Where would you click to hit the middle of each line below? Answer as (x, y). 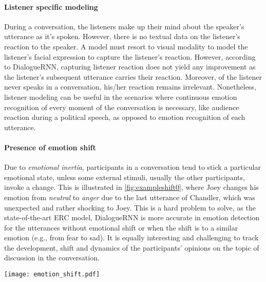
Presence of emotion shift (50, 147)
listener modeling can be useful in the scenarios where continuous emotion (121, 96)
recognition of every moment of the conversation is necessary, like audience (122, 107)
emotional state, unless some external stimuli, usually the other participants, (125, 177)
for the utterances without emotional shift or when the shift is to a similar (121, 227)
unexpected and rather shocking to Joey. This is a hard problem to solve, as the (130, 207)
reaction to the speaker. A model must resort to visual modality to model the (126, 46)
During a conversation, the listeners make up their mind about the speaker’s (124, 26)
